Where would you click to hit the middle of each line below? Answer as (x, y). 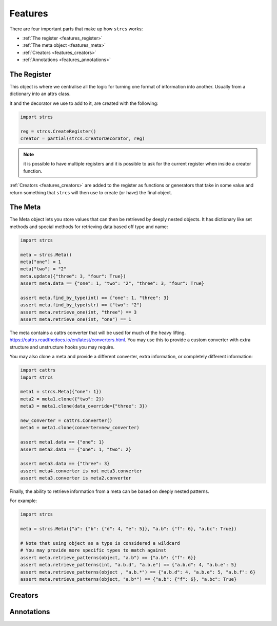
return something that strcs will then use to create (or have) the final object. (91, 192)
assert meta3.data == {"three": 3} (65, 464)
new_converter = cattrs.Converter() (66, 420)
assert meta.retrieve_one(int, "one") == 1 (76, 319)
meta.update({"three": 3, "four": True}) (73, 276)
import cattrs (38, 370)
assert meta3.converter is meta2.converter (76, 478)
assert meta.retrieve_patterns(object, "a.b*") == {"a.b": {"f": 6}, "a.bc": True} (128, 579)
